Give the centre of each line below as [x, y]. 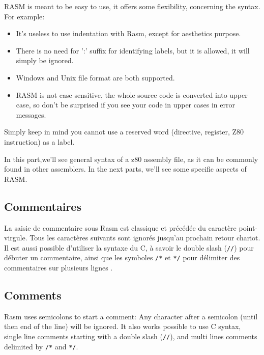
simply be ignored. [45, 60]
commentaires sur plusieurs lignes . [58, 268]
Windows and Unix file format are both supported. [95, 77]
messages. [31, 114]
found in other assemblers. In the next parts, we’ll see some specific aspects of [125, 169]
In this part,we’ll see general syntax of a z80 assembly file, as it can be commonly [131, 159]
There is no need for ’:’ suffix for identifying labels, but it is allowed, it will [133, 50]
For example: [24, 16]
